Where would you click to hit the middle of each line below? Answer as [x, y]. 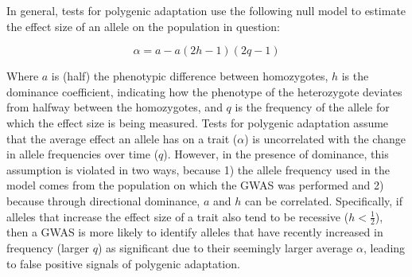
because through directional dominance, [103, 200]
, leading [384, 247]
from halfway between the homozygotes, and [115, 107]
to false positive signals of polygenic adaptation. [123, 263]
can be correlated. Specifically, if [324, 200]
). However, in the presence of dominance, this [276, 154]
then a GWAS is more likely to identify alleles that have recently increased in [195, 232]
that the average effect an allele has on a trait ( [122, 138]
